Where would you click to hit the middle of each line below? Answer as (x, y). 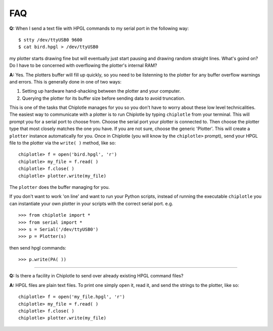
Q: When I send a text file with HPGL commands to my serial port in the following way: (99, 28)
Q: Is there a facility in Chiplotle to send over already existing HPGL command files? (97, 276)
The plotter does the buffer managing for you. (60, 187)
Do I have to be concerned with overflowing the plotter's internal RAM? (83, 65)
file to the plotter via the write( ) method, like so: (63, 143)
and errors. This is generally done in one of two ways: (65, 81)
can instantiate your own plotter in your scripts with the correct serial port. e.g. (91, 203)
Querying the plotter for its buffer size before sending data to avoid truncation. (104, 98)
